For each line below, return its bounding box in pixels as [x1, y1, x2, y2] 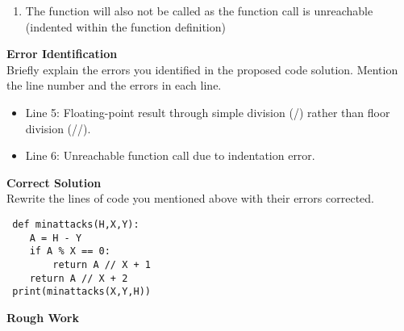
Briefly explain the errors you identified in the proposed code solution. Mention [6, 61, 398, 78]
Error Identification [6, 45, 118, 62]
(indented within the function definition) [25, 18, 226, 35]
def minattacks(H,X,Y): [12, 218, 140, 230]
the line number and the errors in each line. [6, 77, 222, 94]
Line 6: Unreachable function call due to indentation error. [25, 147, 315, 164]
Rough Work [6, 308, 79, 325]
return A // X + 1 [52, 258, 151, 270]
